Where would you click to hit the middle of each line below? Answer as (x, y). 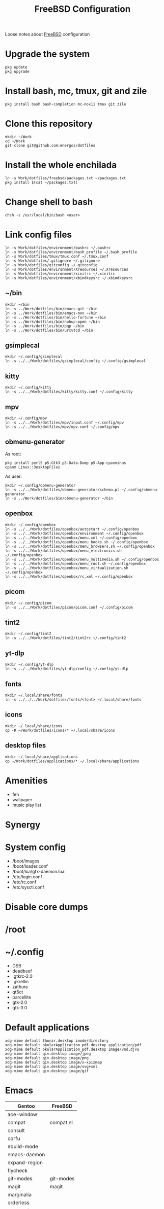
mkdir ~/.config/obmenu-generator (41, 485)
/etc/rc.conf (24, 882)
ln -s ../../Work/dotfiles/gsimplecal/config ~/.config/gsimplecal (76, 361)
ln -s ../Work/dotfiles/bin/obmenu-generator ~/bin (59, 498)
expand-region (25, 1162)
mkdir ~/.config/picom (28, 603)
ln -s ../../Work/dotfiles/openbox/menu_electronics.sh (63, 551)
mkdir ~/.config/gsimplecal (34, 357)
